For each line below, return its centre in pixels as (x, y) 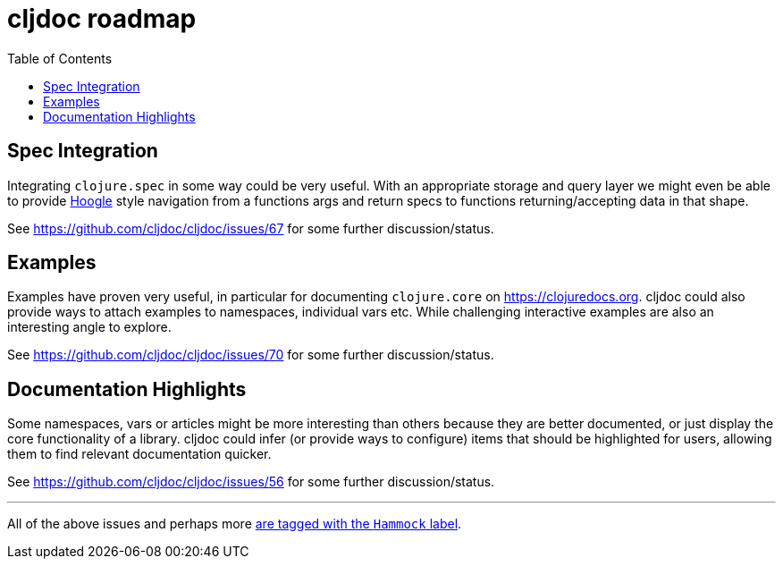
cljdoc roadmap (102, 19)
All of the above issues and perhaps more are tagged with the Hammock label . (235, 524)
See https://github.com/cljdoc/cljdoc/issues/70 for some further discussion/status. (251, 355)
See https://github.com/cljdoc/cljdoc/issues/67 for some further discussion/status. (251, 228)
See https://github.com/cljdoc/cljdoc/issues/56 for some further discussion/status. (251, 482)
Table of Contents (60, 58)
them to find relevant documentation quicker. (139, 454)
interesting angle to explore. (89, 327)
